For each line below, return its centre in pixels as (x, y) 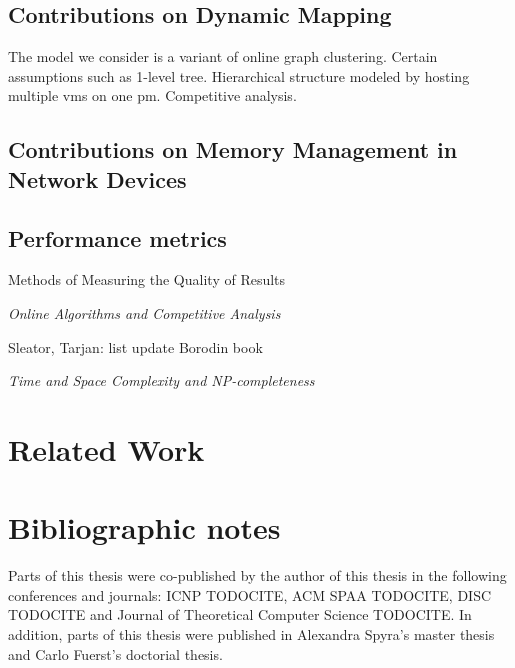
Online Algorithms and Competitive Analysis (144, 312)
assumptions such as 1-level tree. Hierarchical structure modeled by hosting (239, 75)
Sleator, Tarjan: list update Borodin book (135, 346)
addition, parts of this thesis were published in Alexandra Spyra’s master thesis (251, 634)
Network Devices (97, 178)
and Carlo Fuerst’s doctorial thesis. (115, 653)
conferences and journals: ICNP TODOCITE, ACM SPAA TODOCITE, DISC (250, 594)
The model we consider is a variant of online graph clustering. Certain (223, 56)
